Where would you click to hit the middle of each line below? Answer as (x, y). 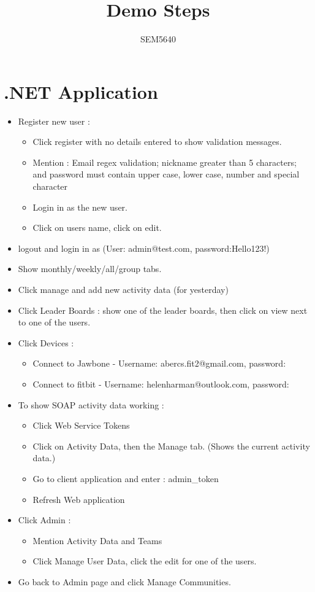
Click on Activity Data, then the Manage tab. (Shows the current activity (171, 446)
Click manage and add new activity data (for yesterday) (123, 289)
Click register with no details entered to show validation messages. (157, 142)
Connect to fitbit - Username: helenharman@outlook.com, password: (161, 384)
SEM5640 (158, 39)
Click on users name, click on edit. (97, 228)
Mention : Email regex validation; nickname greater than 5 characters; (165, 162)
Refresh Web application (79, 499)
